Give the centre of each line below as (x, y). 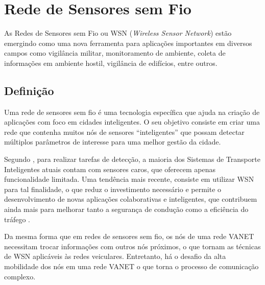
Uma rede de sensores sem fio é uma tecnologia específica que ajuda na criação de (132, 112)
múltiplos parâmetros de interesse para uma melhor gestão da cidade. (113, 142)
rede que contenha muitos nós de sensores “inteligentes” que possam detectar (124, 132)
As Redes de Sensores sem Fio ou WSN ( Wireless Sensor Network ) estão (118, 33)
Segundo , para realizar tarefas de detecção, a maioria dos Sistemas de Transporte (132, 159)
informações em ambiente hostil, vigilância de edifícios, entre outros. (111, 63)
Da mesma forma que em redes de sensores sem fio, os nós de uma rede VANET (129, 236)
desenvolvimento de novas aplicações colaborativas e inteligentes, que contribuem (131, 199)
